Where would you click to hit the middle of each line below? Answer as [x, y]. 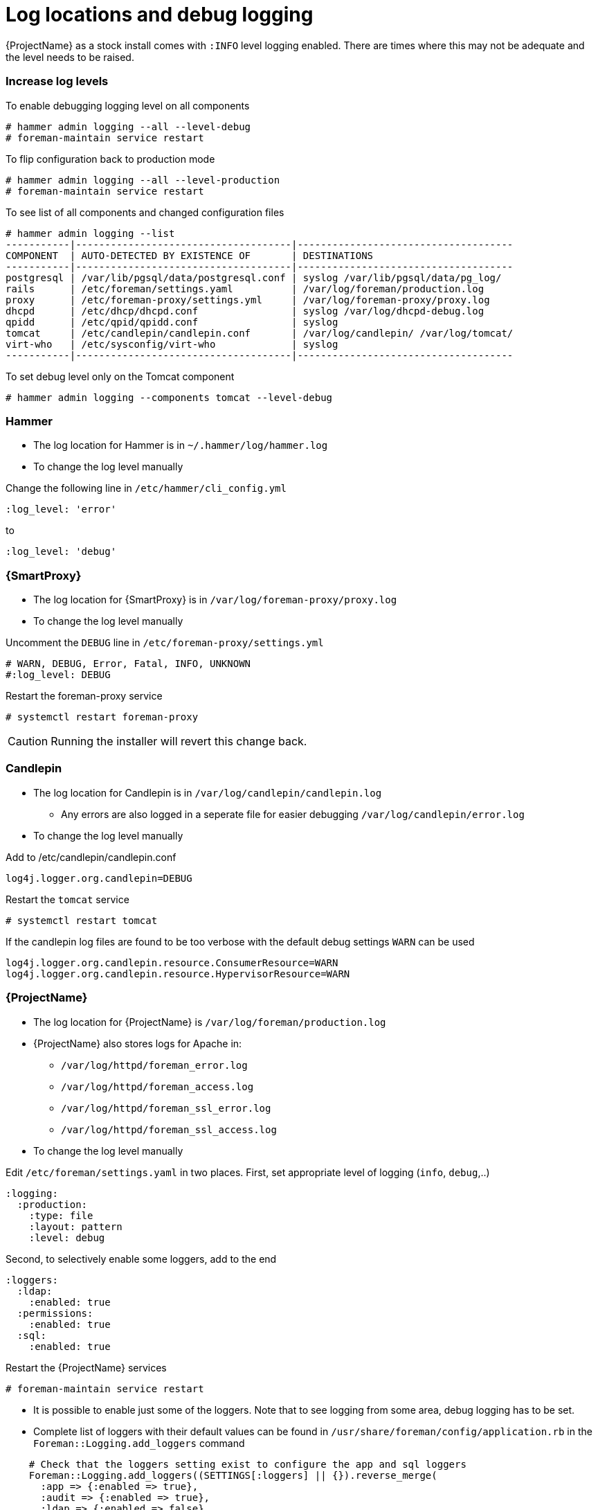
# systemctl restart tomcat [82, 920]
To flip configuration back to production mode [110, 159]
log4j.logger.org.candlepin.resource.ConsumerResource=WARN [172, 962]
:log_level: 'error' [61, 509]
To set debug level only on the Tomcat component [120, 376]
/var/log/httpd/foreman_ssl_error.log [166, 1108]
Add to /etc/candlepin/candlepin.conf [91, 857]
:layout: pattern [75, 1226]
